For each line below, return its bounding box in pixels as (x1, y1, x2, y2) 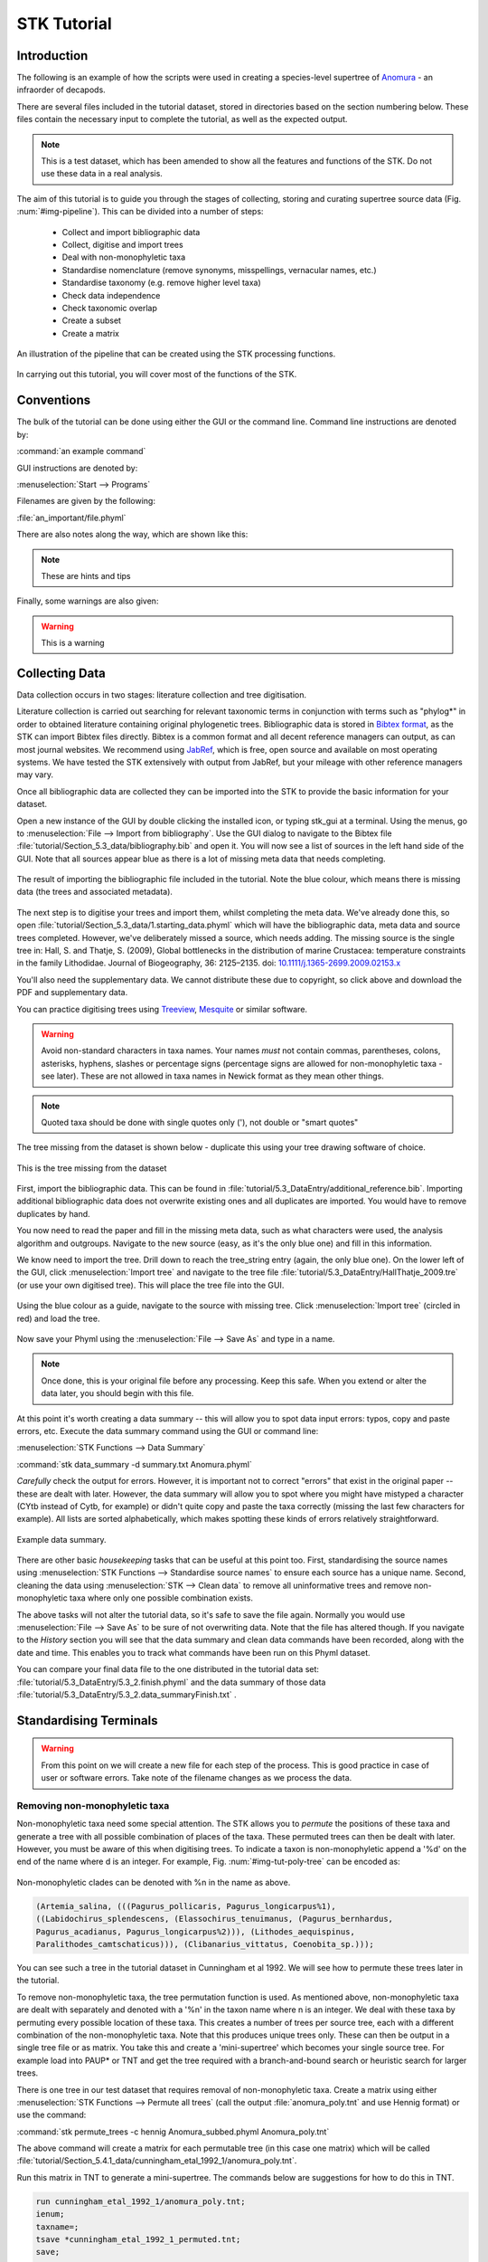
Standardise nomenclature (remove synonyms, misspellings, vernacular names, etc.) (61, 264, 377, 275)
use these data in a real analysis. (41, 168, 163, 179)
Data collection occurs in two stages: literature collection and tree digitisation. (16, 689, 307, 700)
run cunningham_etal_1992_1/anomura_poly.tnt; (35, 2196, 246, 2207)
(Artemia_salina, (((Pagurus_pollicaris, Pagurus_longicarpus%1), (35, 1901, 336, 1911)
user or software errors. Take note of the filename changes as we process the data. (41, 1773, 352, 1783)
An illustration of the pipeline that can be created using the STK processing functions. (16, 348, 336, 359)
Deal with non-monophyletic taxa (61, 252, 185, 262)
